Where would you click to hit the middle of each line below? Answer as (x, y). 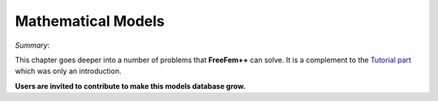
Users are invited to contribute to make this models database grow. (131, 86)
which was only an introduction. (68, 71)
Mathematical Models (90, 21)
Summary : (32, 45)
